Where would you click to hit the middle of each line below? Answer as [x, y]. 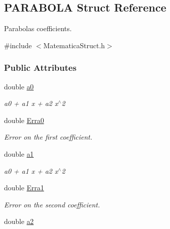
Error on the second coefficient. [52, 204]
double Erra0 [24, 120]
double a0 [19, 86]
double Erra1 [24, 188]
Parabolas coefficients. [38, 28]
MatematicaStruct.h [74, 45]
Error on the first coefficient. [48, 137]
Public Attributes [40, 68]
